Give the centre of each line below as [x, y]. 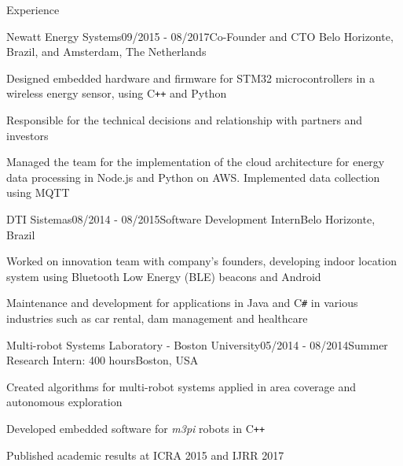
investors [27, 135]
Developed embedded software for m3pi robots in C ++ [136, 428]
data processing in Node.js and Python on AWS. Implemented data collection [193, 177]
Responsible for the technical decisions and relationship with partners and [185, 120]
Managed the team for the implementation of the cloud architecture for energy [196, 162]
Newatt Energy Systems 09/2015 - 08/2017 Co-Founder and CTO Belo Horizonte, [200, 36]
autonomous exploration [64, 402]
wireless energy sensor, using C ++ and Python [117, 93]
